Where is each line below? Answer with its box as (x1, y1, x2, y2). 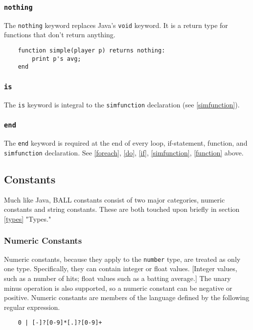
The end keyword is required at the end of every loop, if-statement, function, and (4, 138, 248, 148)
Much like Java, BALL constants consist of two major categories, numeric (4, 194, 225, 204)
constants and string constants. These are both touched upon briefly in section (4, 204, 240, 214)
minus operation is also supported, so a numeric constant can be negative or (4, 282, 232, 293)
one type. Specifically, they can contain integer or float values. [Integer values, (4, 263, 237, 274)
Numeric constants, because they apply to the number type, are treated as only (4, 254, 241, 264)
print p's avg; (32, 55, 81, 62)
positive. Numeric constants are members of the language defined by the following (4, 292, 250, 303)
